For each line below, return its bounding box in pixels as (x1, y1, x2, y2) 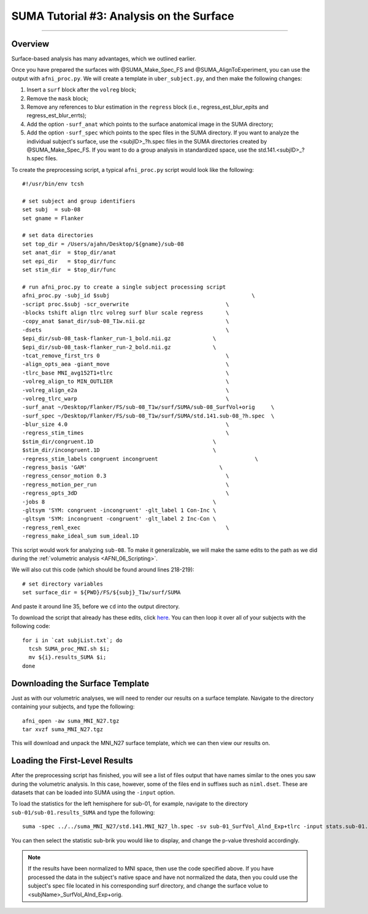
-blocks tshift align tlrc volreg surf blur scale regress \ (22, 309, 229, 316)
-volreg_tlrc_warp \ (22, 395, 229, 402)
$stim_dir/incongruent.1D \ (22, 447, 217, 454)
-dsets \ (22, 326, 229, 333)
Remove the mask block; (26, 95, 88, 102)
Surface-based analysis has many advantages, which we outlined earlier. (11, 55, 196, 63)
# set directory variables (22, 580, 104, 587)
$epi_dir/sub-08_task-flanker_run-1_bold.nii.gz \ (22, 335, 217, 342)
